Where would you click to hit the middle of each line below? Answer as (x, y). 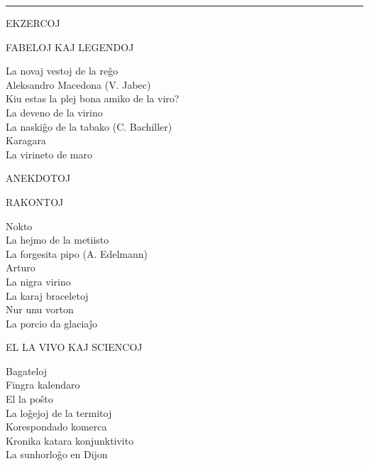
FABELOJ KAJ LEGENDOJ (70, 47)
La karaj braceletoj (47, 295)
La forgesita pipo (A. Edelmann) (77, 253)
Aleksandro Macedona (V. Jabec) (78, 84)
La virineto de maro (49, 154)
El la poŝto (29, 399)
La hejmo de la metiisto (57, 240)
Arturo (21, 267)
